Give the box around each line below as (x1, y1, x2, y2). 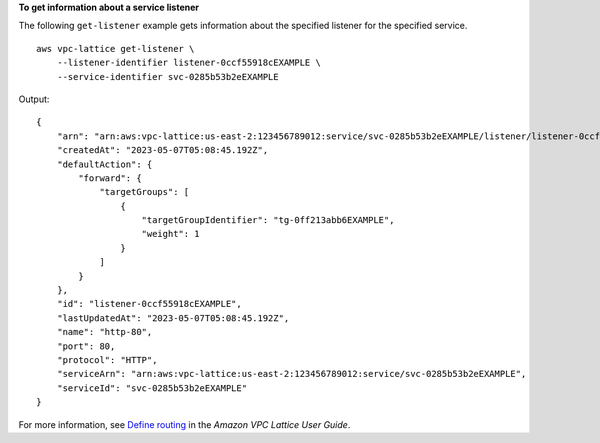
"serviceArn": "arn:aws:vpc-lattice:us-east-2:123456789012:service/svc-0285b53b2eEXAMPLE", (56, 368, 527, 380)
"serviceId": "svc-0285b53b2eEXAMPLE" (56, 382, 248, 394)
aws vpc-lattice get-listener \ (36, 43, 195, 54)
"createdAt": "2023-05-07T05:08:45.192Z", (56, 145, 269, 156)
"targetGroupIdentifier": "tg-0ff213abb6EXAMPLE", (141, 215, 395, 226)
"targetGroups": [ (99, 186, 190, 198)
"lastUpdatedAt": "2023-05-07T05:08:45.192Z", (56, 312, 290, 324)
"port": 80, (56, 340, 116, 352)
